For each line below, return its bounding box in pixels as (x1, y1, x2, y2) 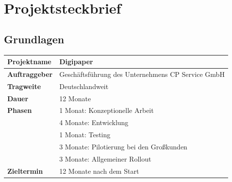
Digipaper (59, 56, 93, 67)
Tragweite (7, 81, 41, 91)
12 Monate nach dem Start (59, 165, 139, 176)
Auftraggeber (7, 69, 53, 79)
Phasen (7, 105, 32, 115)
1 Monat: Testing (59, 129, 111, 140)
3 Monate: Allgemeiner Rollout (59, 153, 151, 164)
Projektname (7, 56, 51, 67)
